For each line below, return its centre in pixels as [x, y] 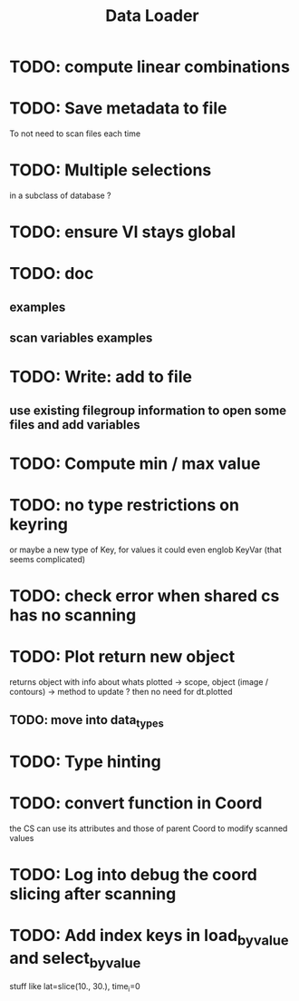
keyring [39, 525]
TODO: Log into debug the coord [134, 874]
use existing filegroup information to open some [148, 410]
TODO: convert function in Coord [136, 803]
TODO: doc [52, 274]
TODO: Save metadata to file [118, 109]
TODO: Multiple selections [111, 170]
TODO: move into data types [87, 721]
